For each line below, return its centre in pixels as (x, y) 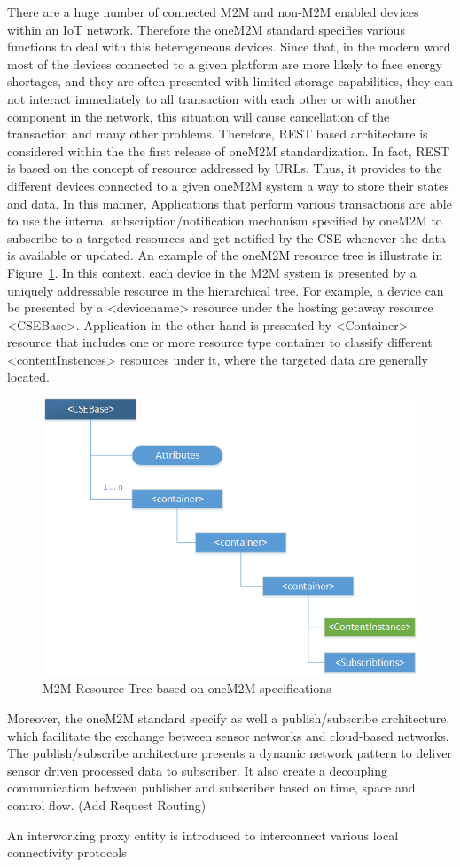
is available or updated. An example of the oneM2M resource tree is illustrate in (225, 255)
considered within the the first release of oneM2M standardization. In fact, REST (229, 150)
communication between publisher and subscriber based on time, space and (211, 788)
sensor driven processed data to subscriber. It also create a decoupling (197, 770)
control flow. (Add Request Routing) (107, 805)
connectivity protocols (67, 852)
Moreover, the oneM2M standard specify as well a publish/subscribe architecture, (229, 718)
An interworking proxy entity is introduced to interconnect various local (203, 835)
